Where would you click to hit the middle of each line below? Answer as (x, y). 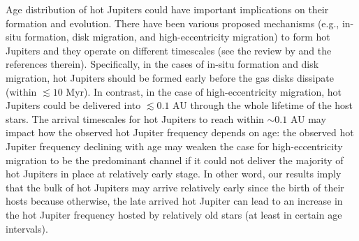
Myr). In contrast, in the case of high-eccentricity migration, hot (204, 91)
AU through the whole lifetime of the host (263, 105)
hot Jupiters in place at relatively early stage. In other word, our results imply (174, 174)
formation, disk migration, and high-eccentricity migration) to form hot (177, 37)
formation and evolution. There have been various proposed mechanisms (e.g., (173, 23)
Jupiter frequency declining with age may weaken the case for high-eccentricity (174, 146)
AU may (308, 118)
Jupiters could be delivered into (73, 105)
